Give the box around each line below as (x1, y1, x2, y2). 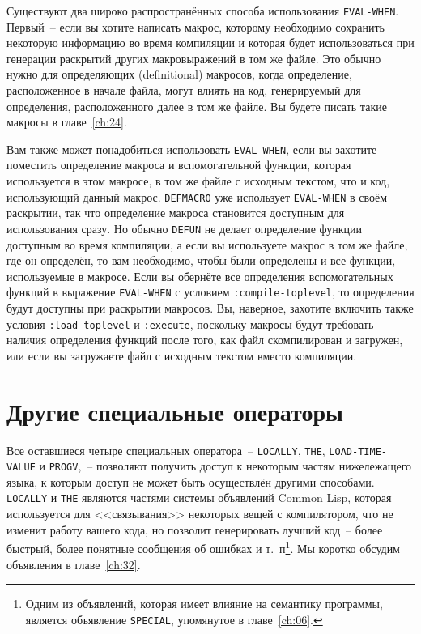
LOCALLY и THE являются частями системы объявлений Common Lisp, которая (6, 489, 392, 506)
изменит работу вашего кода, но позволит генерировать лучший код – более (6, 521, 383, 538)
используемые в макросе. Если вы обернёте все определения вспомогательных (6, 267, 393, 284)
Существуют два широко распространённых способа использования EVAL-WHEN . (6, 2, 399, 19)
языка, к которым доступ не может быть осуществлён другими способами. (6, 473, 375, 490)
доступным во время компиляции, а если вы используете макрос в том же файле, (6, 236, 408, 253)
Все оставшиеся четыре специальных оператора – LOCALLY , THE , (6, 441, 325, 458)
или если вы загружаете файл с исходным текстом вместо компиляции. (6, 347, 357, 364)
